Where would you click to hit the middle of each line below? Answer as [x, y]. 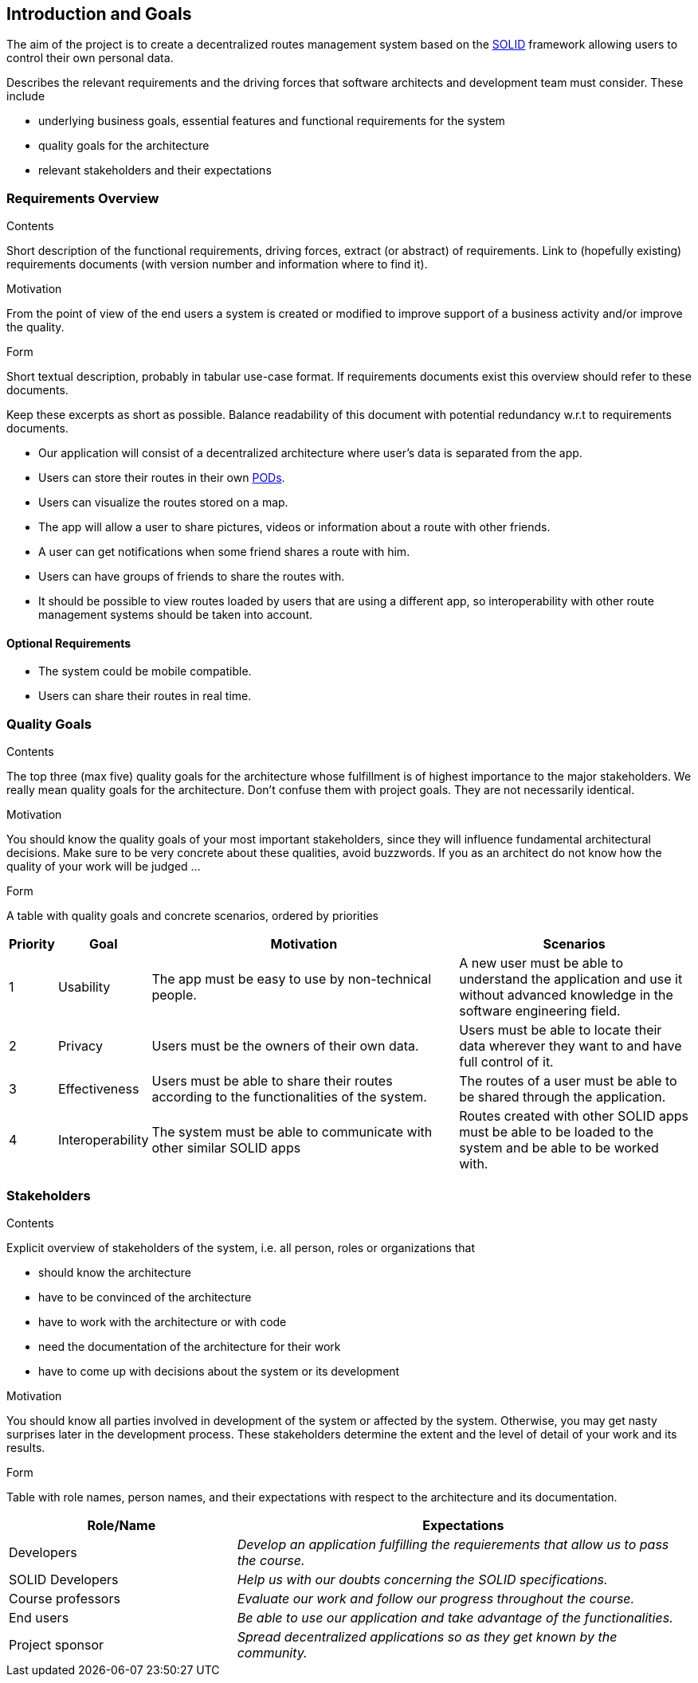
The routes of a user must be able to [568, 1081]
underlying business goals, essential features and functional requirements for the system [272, 121]
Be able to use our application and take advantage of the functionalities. [455, 1617]
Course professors [65, 1598]
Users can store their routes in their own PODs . [162, 478]
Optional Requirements [69, 643]
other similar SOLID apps [226, 1148]
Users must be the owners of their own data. [285, 1046]
